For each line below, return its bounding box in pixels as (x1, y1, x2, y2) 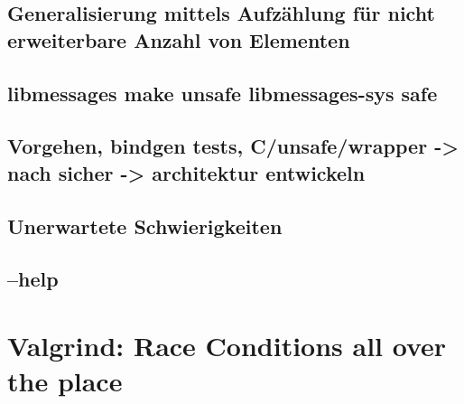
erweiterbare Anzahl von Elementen (7, 25, 350, 53)
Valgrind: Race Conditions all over (7, 326, 447, 363)
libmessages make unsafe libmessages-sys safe (7, 79, 438, 107)
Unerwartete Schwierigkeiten (7, 211, 283, 240)
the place (7, 362, 123, 399)
